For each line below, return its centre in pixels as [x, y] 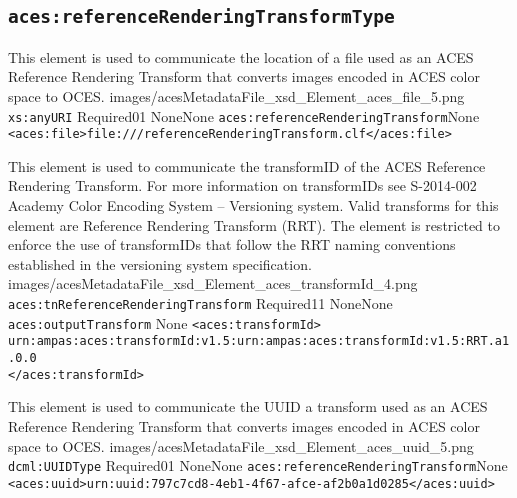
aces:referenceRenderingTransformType [201, 17]
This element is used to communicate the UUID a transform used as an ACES [248, 406]
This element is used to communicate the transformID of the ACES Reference [247, 165]
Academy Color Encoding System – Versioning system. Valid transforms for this [253, 205]
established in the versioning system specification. [160, 263]
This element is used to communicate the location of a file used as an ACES [241, 56]
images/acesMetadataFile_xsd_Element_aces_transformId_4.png [213, 283]
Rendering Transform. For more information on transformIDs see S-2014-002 [242, 185]
